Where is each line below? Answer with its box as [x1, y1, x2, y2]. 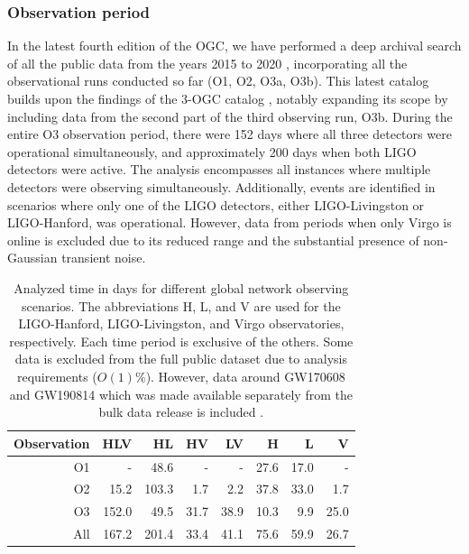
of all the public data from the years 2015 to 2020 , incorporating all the [7, 53, 408, 72]
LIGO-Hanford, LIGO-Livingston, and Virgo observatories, [18, 314, 345, 333]
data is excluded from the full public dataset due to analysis [14, 349, 347, 368]
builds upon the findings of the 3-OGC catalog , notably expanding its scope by [7, 89, 448, 107]
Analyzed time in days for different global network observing [14, 278, 349, 297]
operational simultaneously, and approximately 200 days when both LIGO [7, 142, 417, 161]
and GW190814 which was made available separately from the [9, 384, 353, 403]
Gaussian [7, 248, 58, 267]
